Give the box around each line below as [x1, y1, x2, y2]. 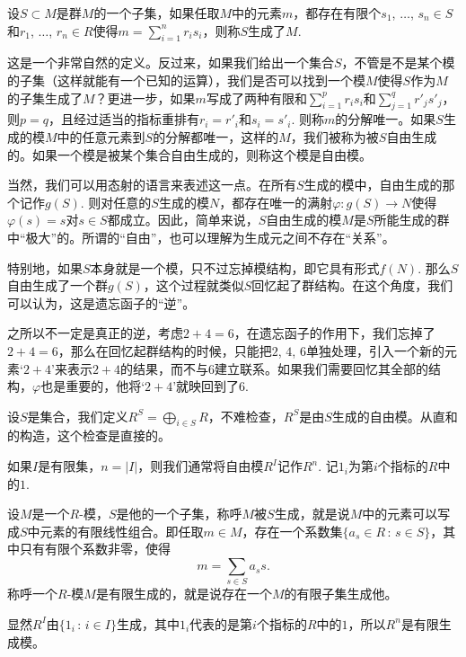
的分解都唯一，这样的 [153, 127, 279, 146]
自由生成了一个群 [7, 276, 108, 295]
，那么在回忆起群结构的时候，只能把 [57, 341, 272, 360]
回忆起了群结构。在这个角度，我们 [251, 276, 453, 295]
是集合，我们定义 [27, 406, 128, 425]
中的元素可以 [362, 504, 438, 523]
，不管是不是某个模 [341, 53, 455, 72]
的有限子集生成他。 [284, 584, 398, 603]
